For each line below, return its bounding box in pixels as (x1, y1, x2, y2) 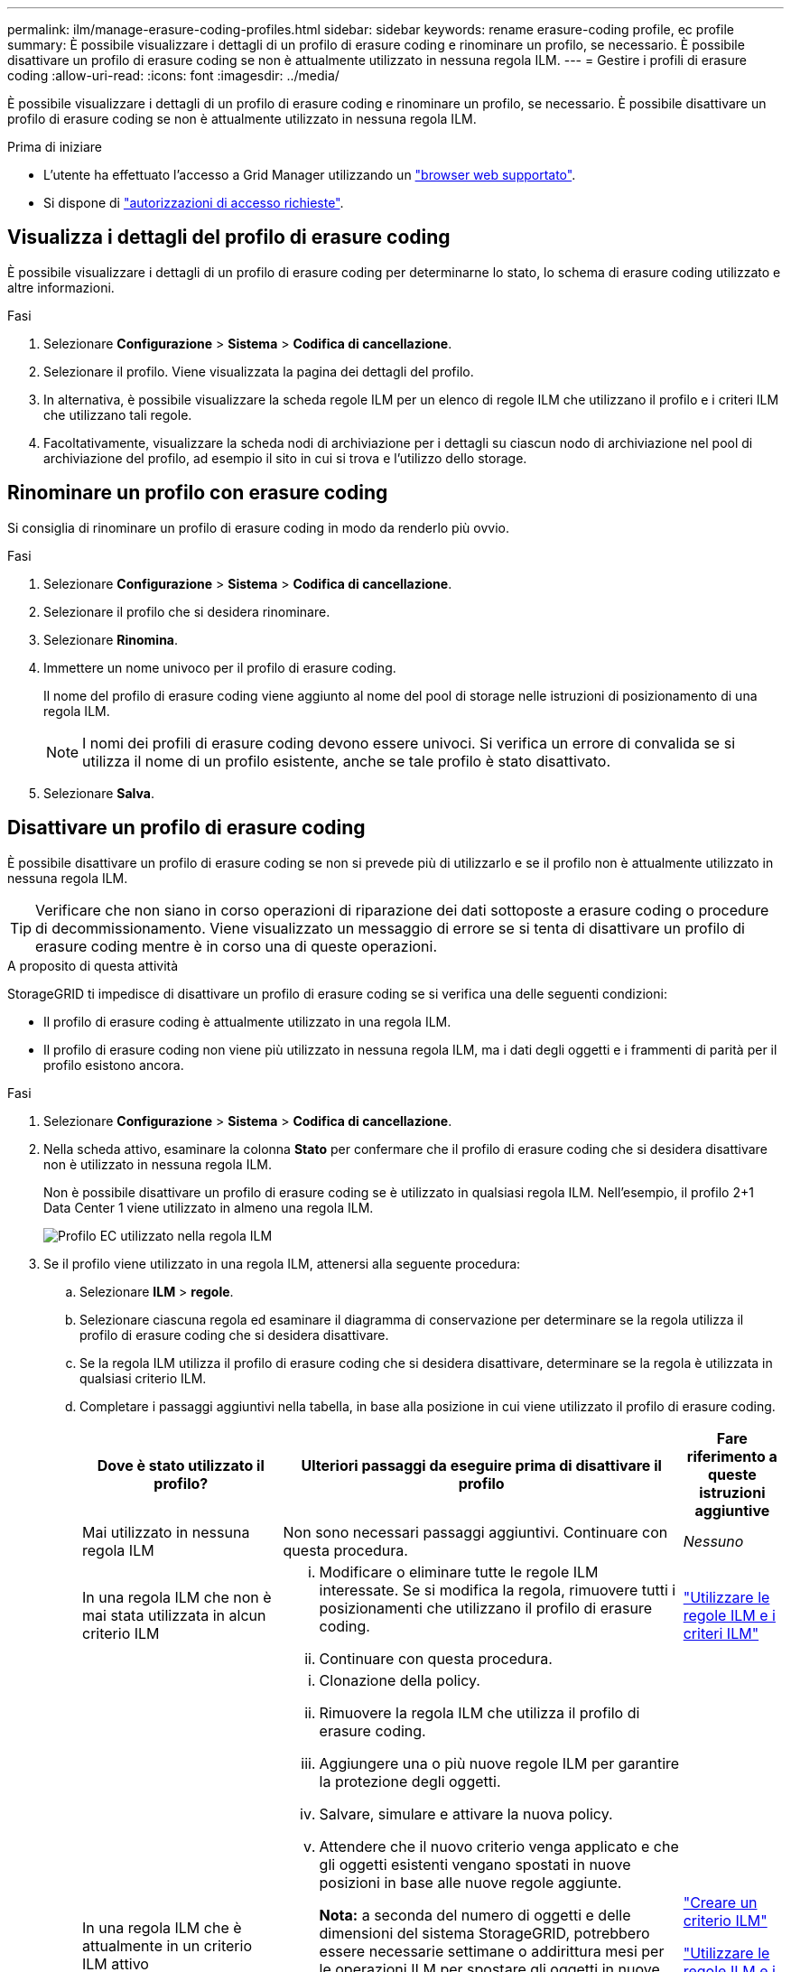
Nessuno (683, 1531, 744, 1550)
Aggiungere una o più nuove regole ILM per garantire (319, 1753, 680, 1772)
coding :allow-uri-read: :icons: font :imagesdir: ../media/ (7, 68, 340, 83)
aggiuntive (694, 1501, 770, 1520)
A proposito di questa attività (7, 957, 179, 973)
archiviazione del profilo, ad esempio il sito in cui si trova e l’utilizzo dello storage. (43, 450, 527, 466)
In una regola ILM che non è (82, 1587, 272, 1606)
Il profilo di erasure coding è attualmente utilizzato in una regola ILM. (43, 1013, 451, 1029)
